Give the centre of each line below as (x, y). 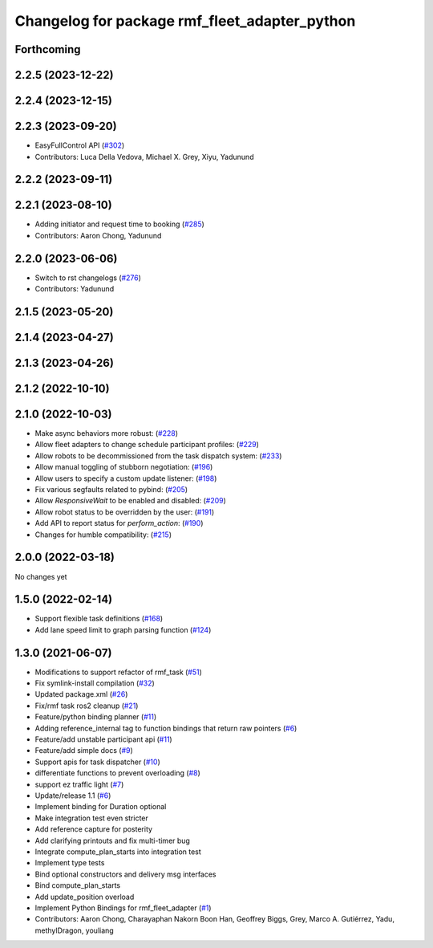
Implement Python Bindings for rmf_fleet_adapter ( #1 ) (123, 908)
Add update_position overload (85, 897)
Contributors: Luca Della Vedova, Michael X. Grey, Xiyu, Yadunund (144, 157)
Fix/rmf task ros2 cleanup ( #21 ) (87, 706)
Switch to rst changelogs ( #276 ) (88, 278)
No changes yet (41, 576)
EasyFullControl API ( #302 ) (80, 145)
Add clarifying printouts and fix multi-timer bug (112, 840)
